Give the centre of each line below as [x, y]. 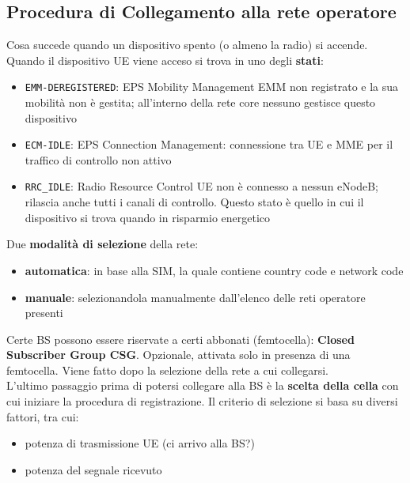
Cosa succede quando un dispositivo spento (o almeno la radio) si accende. [187, 45]
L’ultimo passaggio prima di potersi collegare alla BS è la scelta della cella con [203, 385]
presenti [44, 313]
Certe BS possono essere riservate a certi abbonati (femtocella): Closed [180, 339]
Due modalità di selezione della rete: [102, 244]
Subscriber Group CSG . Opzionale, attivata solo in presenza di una [178, 355]
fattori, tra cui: [43, 416]
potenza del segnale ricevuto [93, 469]
